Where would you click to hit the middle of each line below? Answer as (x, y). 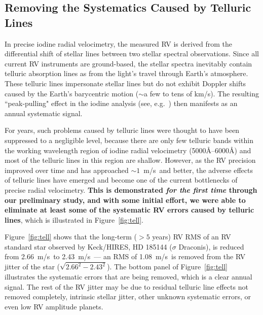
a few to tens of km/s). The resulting (201, 93)
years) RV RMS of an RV (192, 237)
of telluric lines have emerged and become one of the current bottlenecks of (121, 180)
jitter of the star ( (32, 267)
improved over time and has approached (67, 170)
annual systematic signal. (44, 113)
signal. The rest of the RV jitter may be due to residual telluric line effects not (126, 286)
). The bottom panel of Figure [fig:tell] (167, 267)
